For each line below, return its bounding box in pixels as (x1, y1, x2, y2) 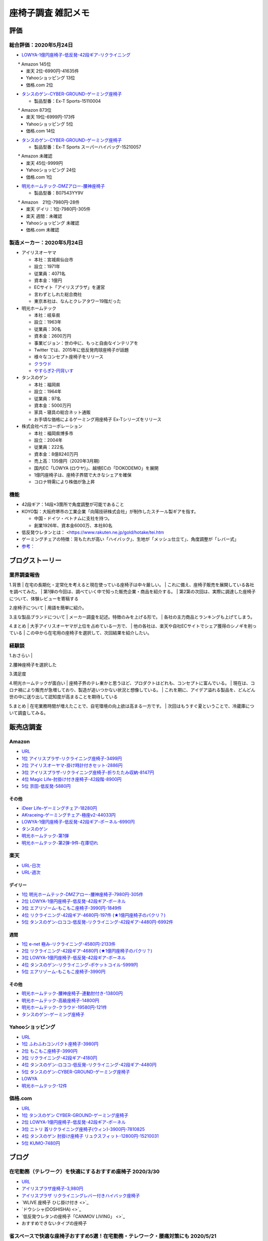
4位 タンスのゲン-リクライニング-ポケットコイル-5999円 (21, 962, 138, 967)
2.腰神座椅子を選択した (9, 662, 57, 668)
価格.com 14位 (26, 128, 56, 134)
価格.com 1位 (26, 174, 53, 180)
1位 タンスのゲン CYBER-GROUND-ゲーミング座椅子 (21, 1112, 129, 1118)
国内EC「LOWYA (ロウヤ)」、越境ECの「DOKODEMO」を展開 (34, 465, 159, 471)
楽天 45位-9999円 (26, 160, 63, 166)
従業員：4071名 (34, 271, 66, 276)
